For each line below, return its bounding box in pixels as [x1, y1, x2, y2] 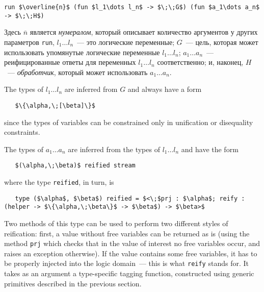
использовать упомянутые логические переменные [4, 46, 160, 57]
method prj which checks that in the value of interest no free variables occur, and [4, 238, 260, 249]
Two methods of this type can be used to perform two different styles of [4, 218, 228, 228]
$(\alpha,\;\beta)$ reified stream [15, 162, 136, 169]
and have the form [181, 143, 239, 154]
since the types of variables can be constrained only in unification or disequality [4, 116, 253, 127]
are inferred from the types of [68, 143, 160, 154]
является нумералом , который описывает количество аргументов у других [30, 27, 258, 37]
